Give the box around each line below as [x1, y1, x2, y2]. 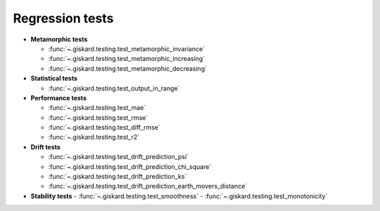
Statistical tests [30, 74, 77, 83]
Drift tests [30, 142, 61, 151]
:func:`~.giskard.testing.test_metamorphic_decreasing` [48, 64, 208, 73]
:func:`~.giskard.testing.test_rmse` [48, 113, 148, 122]
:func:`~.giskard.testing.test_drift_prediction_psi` [48, 153, 189, 161]
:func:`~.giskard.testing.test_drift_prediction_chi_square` [48, 162, 212, 171]
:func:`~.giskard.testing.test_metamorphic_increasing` [48, 55, 205, 63]
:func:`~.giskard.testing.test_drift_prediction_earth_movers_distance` [48, 182, 248, 191]
